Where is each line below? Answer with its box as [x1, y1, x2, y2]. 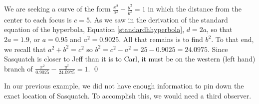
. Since [208, 43, 228, 54]
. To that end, [211, 34, 254, 44]
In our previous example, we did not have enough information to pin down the [4, 80, 244, 91]
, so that [207, 24, 233, 34]
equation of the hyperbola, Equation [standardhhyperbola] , [4, 24, 185, 34]
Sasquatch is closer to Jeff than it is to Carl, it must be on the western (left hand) [4, 53, 256, 64]
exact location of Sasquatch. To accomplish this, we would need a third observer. [4, 90, 252, 100]
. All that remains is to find [119, 34, 203, 44]
